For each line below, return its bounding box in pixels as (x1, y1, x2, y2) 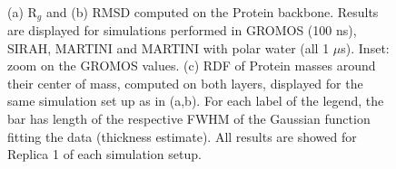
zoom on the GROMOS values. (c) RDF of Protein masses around (7, 56, 376, 75)
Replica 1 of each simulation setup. (7, 145, 202, 164)
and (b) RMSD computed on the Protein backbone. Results (45, 2, 379, 21)
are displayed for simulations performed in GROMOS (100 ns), (7, 21, 357, 40)
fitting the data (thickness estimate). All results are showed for (7, 127, 357, 146)
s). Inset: (341, 38, 390, 57)
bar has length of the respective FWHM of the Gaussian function (7, 109, 371, 128)
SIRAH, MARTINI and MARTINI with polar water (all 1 (7, 38, 330, 57)
